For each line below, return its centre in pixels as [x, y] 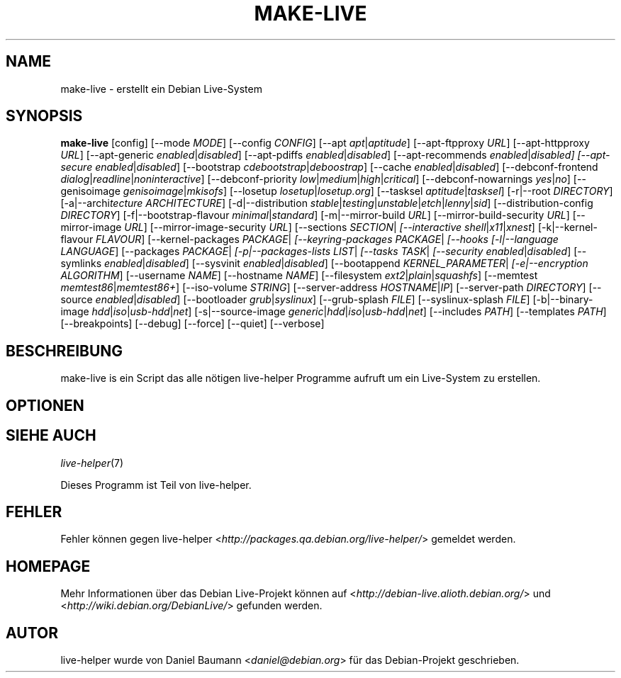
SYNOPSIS [44, 116]
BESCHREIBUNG [65, 351]
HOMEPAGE [48, 566]
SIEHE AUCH [51, 436]
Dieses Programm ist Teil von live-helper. [156, 485]
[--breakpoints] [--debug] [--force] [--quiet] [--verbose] [192, 324]
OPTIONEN [45, 405]
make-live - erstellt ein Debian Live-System [161, 89]
